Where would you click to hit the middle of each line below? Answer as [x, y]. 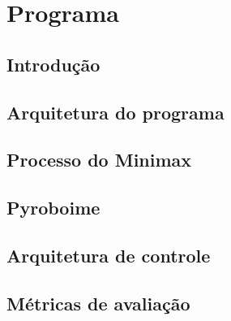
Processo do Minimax [99, 160]
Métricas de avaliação [98, 303]
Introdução [53, 64]
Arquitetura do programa [115, 112]
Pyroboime [53, 208]
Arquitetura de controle [109, 255]
